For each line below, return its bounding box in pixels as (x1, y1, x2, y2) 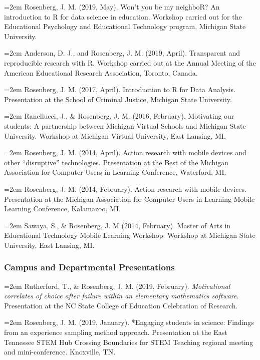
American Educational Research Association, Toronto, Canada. (4, 67, 198, 78)
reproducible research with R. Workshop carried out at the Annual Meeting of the (4, 57, 256, 68)
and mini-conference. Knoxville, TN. (4, 346, 116, 357)
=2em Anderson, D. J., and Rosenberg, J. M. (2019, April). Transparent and (4, 48, 240, 58)
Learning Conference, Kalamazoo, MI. (4, 203, 121, 214)
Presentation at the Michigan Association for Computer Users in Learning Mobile (4, 193, 255, 204)
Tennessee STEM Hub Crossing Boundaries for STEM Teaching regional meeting (4, 336, 253, 347)
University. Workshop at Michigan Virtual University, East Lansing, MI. (4, 130, 226, 141)
